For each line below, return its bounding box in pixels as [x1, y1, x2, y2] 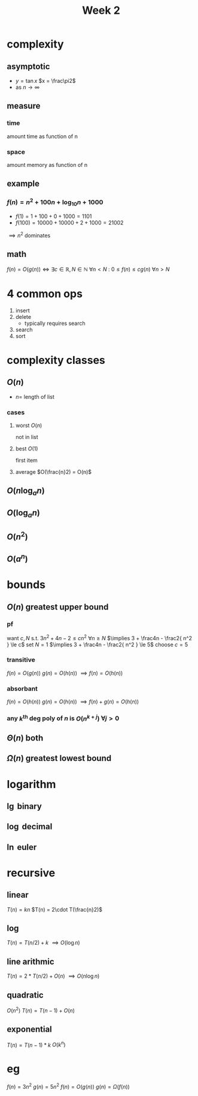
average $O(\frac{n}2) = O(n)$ [15, 468, 92, 476]
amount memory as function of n [7, 161, 88, 168]
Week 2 [82, 4, 120, 17]
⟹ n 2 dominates [8, 231, 51, 239]
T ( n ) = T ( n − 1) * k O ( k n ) [7, 1040, 66, 1049]
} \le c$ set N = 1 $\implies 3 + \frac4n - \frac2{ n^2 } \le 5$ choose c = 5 [7, 641, 188, 648]
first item [15, 457, 38, 464]
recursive [7, 866, 56, 880]
